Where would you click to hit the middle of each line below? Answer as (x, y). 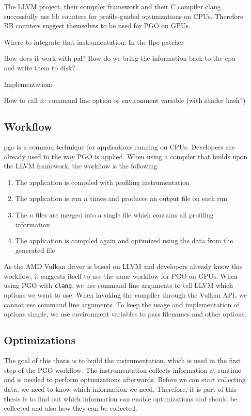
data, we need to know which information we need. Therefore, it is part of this (120, 389)
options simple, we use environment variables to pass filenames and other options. (125, 314)
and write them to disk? (40, 67)
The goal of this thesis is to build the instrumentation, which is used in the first (122, 360)
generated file (35, 250)
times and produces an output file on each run (159, 198)
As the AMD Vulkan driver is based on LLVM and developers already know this (123, 266)
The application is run (48, 198)
